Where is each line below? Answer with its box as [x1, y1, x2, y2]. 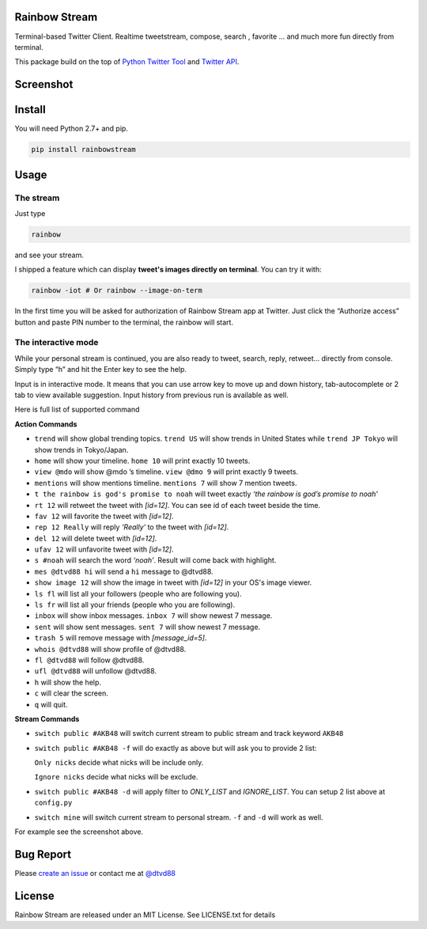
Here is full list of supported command [14, 404, 140, 415]
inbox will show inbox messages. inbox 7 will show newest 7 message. [34, 611, 273, 620]
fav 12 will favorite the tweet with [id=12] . [34, 511, 174, 521]
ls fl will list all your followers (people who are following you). [34, 589, 242, 598]
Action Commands [14, 419, 77, 429]
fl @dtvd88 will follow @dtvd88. [34, 655, 145, 665]
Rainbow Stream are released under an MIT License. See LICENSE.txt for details [14, 910, 276, 920]
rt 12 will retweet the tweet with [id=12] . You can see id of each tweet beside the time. [34, 500, 320, 510]
